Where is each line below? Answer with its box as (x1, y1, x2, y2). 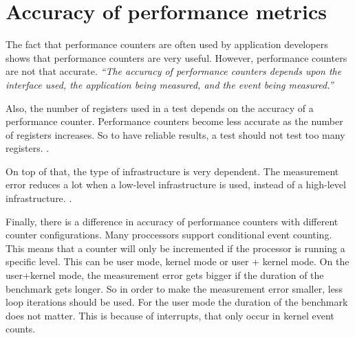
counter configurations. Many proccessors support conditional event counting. (6, 227, 332, 242)
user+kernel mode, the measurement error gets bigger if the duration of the (6, 268, 324, 282)
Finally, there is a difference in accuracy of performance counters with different (6, 214, 338, 228)
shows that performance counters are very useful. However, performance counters (6, 50, 347, 65)
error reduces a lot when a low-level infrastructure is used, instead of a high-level (6, 177, 346, 192)
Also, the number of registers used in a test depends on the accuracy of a (6, 100, 314, 115)
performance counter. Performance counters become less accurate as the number (6, 114, 343, 128)
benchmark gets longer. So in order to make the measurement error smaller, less (6, 281, 343, 295)
